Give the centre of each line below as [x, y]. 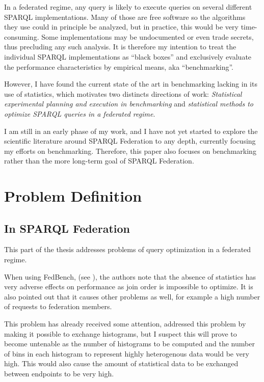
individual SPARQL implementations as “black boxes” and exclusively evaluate [128, 56]
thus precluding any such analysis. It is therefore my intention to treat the [120, 47]
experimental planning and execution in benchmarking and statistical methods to [129, 104]
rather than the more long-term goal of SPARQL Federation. [99, 161]
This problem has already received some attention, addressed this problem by [125, 324]
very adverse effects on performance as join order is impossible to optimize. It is [129, 286]
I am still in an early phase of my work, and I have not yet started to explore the [131, 131]
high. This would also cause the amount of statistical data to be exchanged [121, 363]
